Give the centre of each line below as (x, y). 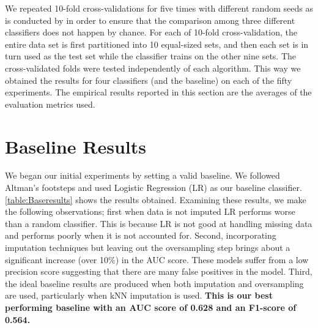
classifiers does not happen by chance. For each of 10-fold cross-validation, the (151, 32)
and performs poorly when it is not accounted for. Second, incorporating (141, 235)
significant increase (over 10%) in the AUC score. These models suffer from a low (157, 259)
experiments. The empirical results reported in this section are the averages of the (158, 92)
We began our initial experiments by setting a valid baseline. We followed (142, 175)
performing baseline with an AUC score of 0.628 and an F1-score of (151, 307)
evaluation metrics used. (50, 104)
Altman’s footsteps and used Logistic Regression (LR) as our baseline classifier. (153, 188)
